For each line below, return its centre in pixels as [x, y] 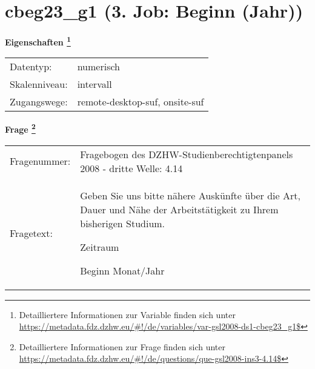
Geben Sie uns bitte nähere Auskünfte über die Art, [190, 195]
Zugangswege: [39, 102]
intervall [94, 84]
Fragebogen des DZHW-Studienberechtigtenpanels [187, 154]
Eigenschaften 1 [38, 41]
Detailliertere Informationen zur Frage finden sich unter [122, 346]
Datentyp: [31, 67]
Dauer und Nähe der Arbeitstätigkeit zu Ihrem [179, 209]
